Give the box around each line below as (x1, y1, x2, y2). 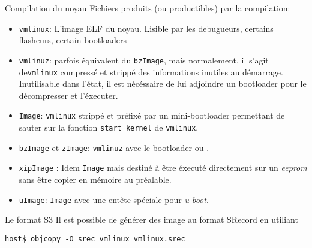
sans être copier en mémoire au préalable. (19, 173, 172, 185)
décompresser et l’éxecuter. (19, 89, 118, 101)
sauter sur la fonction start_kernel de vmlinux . (19, 121, 199, 133)
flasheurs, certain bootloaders (19, 34, 127, 46)
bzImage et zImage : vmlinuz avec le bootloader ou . (19, 141, 209, 153)
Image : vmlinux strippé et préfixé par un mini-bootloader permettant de (19, 109, 285, 122)
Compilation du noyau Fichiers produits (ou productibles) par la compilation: (5, 2, 290, 14)
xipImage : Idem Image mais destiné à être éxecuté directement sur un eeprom (19, 161, 307, 174)
